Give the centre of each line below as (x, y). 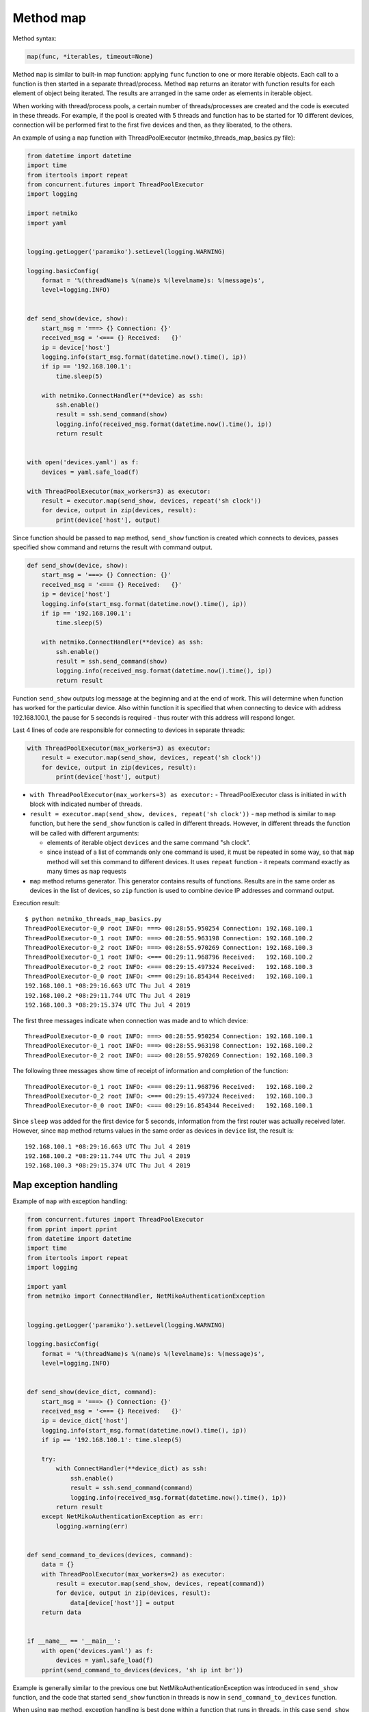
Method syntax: (35, 38)
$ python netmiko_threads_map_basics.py (93, 919)
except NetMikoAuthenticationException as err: (123, 1516)
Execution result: (36, 903)
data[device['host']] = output (123, 1603)
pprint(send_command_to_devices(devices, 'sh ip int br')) (142, 1670)
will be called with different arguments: (84, 833)
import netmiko (52, 213)
